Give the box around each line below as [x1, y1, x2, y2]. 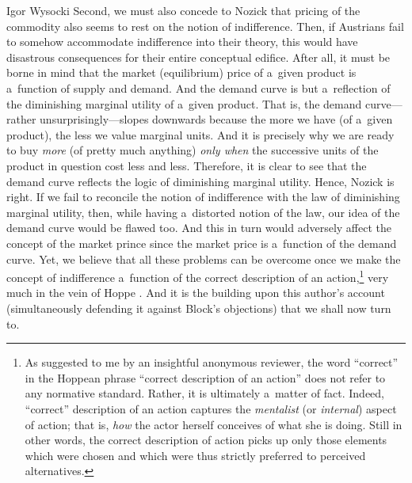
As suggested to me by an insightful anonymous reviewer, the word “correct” [25, 354, 399, 371]
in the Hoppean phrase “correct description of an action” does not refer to [25, 369, 386, 386]
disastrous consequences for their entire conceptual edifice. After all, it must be [6, 48, 391, 65]
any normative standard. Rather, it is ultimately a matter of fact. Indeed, [25, 385, 384, 401]
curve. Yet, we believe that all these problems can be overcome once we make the [6, 250, 401, 267]
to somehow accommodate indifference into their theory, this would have [6, 33, 358, 50]
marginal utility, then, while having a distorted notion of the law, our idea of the [6, 203, 400, 220]
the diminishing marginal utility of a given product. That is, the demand [6, 95, 362, 112]
